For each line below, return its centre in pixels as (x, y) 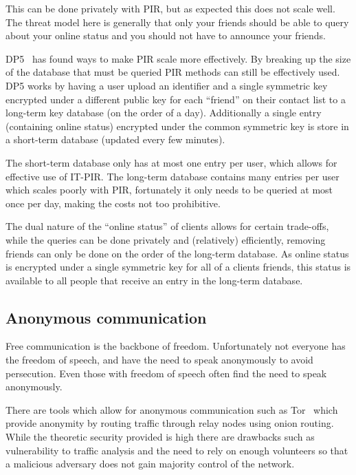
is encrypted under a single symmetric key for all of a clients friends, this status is (178, 267)
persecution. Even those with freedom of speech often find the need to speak (166, 373)
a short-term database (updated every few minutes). (115, 139)
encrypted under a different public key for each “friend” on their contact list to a (176, 99)
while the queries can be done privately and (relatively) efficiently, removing (166, 239)
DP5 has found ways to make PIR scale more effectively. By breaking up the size (178, 58)
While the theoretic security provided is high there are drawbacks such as (160, 437)
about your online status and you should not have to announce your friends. (166, 35)
